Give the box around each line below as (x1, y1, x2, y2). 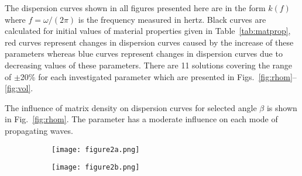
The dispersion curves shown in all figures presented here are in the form (5, 2, 266, 13)
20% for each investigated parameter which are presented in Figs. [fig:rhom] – (20, 70, 297, 82)
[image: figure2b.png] (52, 163, 140, 172)
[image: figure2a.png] (52, 145, 140, 154)
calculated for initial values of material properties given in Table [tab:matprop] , (5, 25, 291, 37)
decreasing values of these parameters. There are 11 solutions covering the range (5, 58, 293, 71)
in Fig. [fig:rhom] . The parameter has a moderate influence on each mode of (5, 113, 278, 125)
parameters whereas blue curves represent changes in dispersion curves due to (5, 47, 283, 60)
